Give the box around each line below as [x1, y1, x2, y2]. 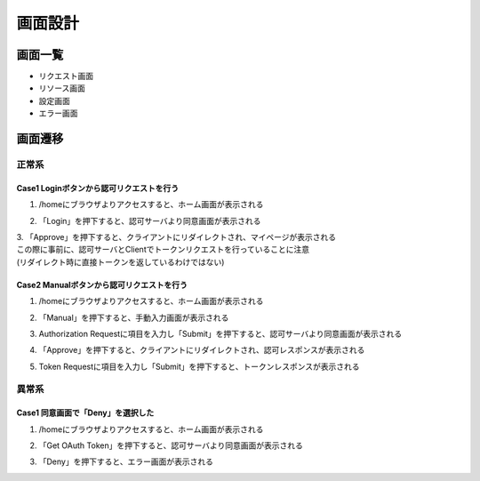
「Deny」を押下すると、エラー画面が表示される [38, 456, 213, 467]
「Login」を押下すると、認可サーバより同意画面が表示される [38, 215, 261, 226]
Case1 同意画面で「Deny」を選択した [16, 407, 155, 418]
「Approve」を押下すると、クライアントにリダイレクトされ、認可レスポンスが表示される [38, 345, 365, 356]
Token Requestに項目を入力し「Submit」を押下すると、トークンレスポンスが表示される [38, 361, 360, 372]
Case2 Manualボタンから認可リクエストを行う [16, 279, 188, 290]
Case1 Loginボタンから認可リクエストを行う [16, 182, 180, 193]
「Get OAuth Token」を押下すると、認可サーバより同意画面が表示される [38, 440, 304, 451]
